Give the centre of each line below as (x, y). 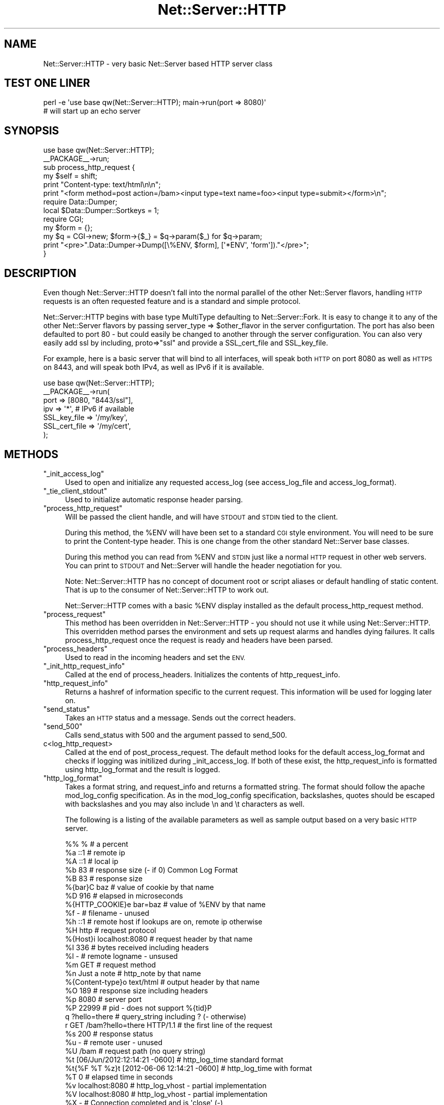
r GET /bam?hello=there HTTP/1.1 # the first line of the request (169, 1025)
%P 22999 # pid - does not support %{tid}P (138, 1008)
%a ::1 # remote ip (95, 852)
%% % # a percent (97, 844)
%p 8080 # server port (103, 999)
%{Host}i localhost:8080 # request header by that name (159, 939)
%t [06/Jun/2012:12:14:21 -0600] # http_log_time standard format (174, 1059)
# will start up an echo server (92, 111)
